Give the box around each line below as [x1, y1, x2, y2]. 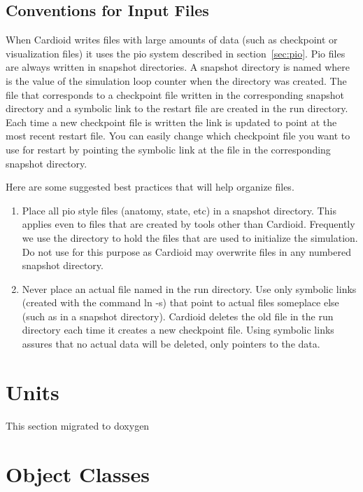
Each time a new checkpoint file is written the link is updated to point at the [6, 114, 337, 129]
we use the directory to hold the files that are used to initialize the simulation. [22, 230, 358, 245]
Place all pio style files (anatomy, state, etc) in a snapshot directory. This [22, 203, 336, 217]
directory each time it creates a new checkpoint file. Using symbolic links [22, 322, 334, 337]
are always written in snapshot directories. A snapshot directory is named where [6, 60, 350, 74]
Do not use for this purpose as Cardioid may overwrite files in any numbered [22, 244, 351, 259]
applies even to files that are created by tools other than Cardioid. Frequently [22, 217, 355, 231]
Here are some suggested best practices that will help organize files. [6, 179, 294, 194]
